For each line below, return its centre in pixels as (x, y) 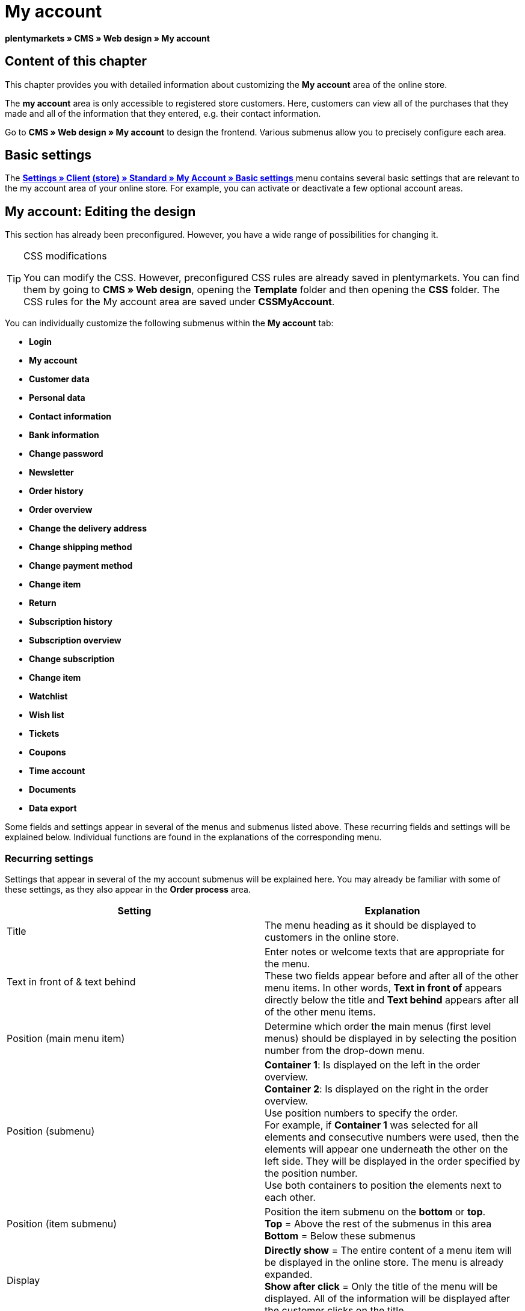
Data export (53, 808)
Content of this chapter (76, 61)
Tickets (44, 734)
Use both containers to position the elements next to (383, 1185)
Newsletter (51, 473)
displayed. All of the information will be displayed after (388, 1299)
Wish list (47, 715)
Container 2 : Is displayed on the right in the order (377, 1089)
